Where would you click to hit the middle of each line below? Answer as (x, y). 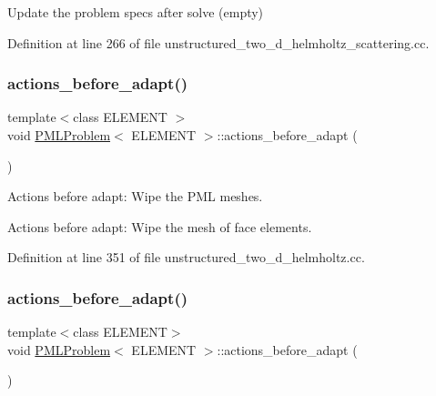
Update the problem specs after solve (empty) (136, 12)
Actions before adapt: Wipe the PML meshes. (135, 196)
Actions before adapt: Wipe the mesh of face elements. (160, 226)
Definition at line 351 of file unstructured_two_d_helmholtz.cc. (186, 257)
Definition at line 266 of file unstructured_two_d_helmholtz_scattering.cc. (218, 42)
